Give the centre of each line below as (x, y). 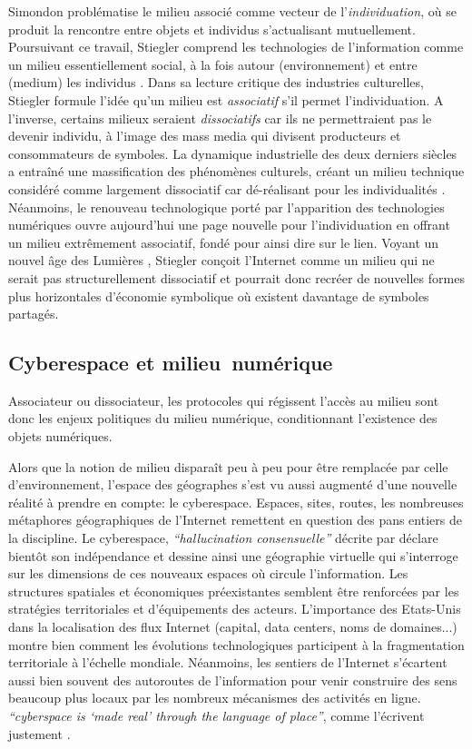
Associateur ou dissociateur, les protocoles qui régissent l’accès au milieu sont (224, 400)
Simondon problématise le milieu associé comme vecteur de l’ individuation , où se (232, 11)
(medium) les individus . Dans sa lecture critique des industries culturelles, (216, 82)
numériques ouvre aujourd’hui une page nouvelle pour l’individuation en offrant (229, 225)
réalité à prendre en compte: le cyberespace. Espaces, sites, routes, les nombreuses (236, 502)
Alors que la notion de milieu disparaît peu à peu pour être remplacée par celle (228, 466)
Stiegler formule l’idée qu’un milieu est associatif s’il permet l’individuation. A (226, 99)
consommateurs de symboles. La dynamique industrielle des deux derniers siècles (233, 153)
